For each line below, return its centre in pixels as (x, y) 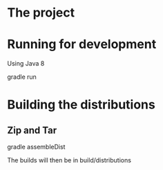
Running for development (82, 45)
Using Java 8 (26, 64)
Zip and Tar (32, 130)
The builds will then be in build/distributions (69, 160)
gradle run (22, 77)
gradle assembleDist (36, 147)
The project (41, 13)
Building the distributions (81, 105)
